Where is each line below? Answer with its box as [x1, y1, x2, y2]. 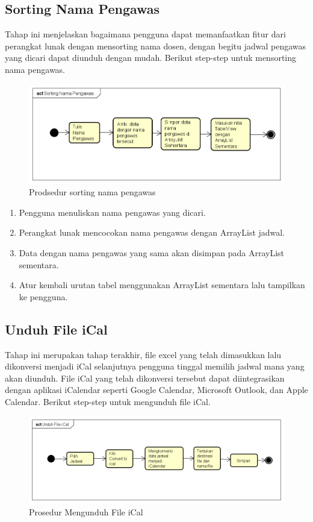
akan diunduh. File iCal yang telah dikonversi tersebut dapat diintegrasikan [5, 371, 285, 384]
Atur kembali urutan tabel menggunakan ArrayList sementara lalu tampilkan [19, 278, 305, 291]
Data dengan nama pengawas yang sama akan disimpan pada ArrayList [19, 246, 285, 259]
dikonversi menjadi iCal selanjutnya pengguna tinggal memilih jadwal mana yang [5, 360, 305, 373]
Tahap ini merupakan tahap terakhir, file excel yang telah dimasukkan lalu [5, 348, 282, 360]
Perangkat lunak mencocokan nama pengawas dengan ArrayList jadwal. [19, 226, 285, 239]
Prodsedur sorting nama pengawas [29, 186, 156, 198]
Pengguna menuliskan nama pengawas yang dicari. [19, 206, 206, 218]
